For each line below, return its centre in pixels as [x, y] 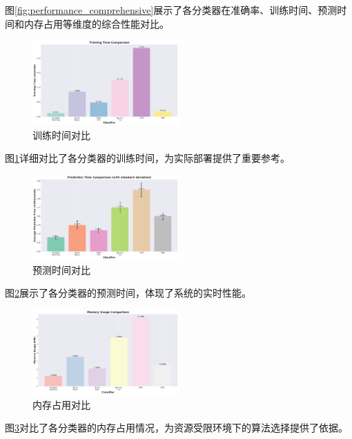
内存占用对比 [61, 404]
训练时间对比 [61, 134]
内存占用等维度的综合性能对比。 [96, 23]
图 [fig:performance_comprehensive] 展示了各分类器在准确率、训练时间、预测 [171, 10]
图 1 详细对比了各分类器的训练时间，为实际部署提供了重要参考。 [147, 158]
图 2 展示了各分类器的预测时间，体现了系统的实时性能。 [128, 293]
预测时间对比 [61, 269]
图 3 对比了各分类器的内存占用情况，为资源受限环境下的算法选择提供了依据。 [176, 428]
